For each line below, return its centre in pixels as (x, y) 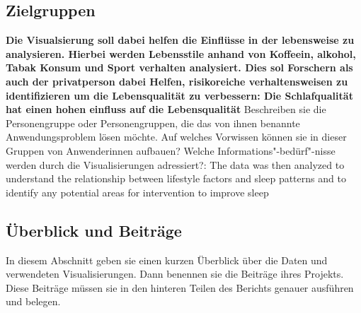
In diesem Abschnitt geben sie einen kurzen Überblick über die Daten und (167, 260)
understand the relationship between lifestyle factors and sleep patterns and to (176, 178)
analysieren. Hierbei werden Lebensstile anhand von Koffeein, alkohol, (181, 53)
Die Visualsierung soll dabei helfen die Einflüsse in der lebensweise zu (180, 40)
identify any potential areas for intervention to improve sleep (137, 192)
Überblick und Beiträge (94, 230)
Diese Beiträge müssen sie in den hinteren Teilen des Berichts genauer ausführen (180, 287)
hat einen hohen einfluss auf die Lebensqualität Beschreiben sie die (166, 109)
